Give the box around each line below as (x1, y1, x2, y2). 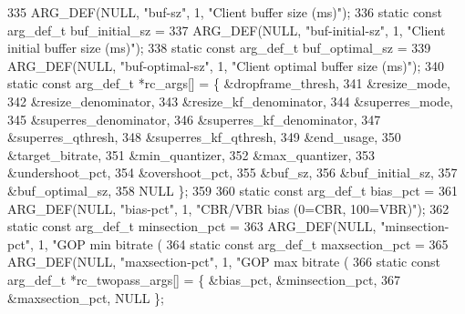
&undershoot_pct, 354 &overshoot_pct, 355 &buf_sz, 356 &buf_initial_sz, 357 (7, 163, 458, 182)
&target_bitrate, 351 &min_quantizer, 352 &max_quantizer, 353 (7, 145, 376, 164)
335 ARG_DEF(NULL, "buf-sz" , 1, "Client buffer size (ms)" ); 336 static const (7, 3, 442, 21)
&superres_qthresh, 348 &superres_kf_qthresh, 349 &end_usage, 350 (7, 127, 401, 147)
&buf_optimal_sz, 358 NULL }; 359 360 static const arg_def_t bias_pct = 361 (7, 180, 458, 199)
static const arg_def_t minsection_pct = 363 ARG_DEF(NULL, (7, 217, 377, 236)
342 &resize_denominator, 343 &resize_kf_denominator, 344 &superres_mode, (7, 91, 453, 110)
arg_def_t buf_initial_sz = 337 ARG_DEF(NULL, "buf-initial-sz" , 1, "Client (7, 20, 446, 39)
